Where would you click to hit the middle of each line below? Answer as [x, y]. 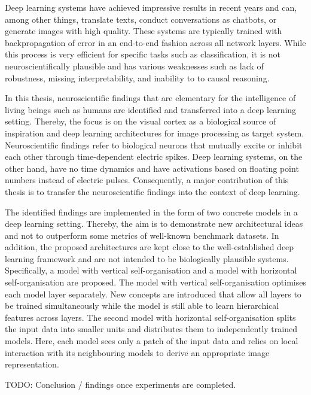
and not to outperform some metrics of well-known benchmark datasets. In [142, 235]
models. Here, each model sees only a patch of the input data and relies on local [152, 341]
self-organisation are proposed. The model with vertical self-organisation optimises [155, 282]
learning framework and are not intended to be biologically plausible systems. [147, 258]
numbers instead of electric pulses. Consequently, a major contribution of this [147, 180]
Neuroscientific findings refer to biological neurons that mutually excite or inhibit [154, 145]
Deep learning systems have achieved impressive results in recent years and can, [151, 7]
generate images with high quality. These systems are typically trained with [144, 31]
